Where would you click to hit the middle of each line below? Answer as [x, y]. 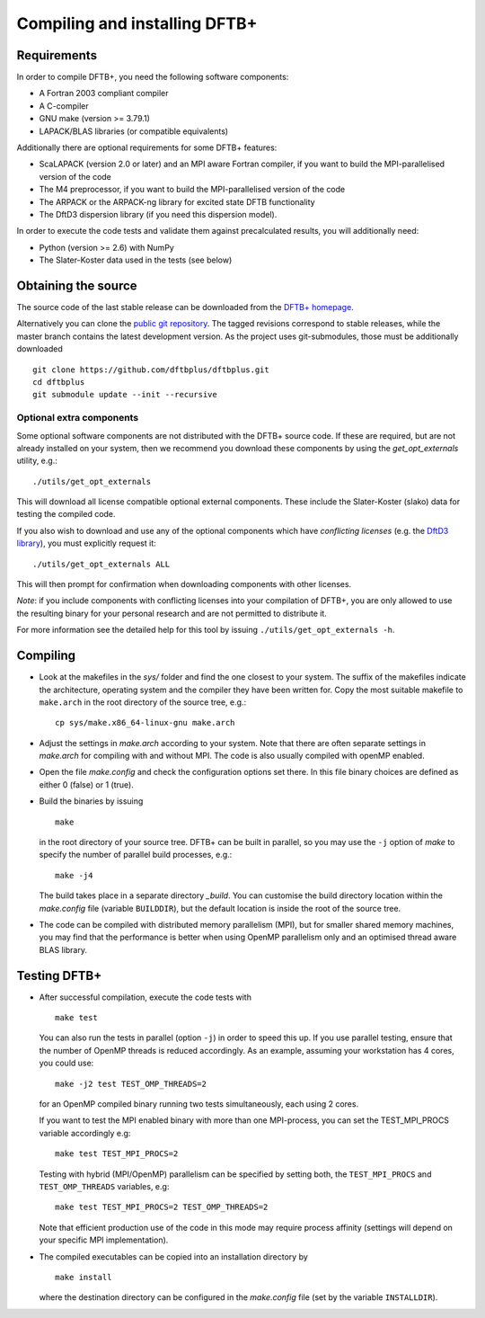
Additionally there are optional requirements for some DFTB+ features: [147, 147]
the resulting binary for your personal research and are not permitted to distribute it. [172, 613]
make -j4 [74, 875]
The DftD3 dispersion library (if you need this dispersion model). [158, 214]
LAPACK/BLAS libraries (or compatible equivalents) [134, 131]
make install [84, 1277]
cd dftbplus [59, 382]
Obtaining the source [77, 285]
